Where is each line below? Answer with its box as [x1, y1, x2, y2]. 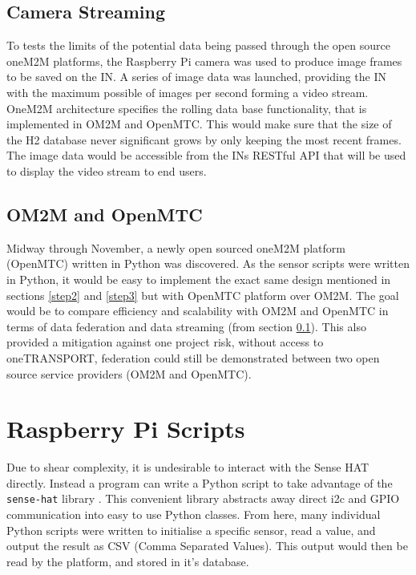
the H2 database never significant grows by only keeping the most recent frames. [6, 131, 402, 148]
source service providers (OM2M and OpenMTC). [6, 365, 252, 382]
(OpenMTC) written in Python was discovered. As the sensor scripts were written [6, 255, 410, 272]
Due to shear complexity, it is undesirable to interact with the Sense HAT [6, 459, 370, 476]
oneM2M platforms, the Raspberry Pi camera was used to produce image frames [6, 52, 402, 69]
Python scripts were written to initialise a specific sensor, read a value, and [6, 521, 376, 538]
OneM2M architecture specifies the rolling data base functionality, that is [6, 99, 367, 116]
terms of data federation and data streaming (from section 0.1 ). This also [6, 318, 366, 334]
